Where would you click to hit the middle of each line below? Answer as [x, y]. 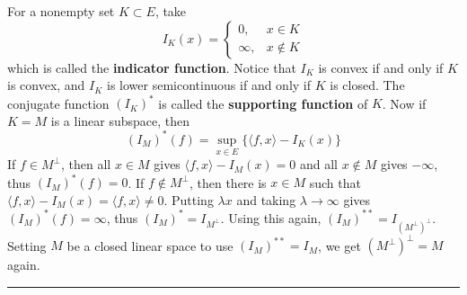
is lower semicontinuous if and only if [209, 85]
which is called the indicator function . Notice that [152, 67]
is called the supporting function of [263, 103]
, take [171, 11]
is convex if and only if [381, 67]
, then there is [228, 182]
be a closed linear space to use [150, 245]
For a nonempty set [61, 11]
